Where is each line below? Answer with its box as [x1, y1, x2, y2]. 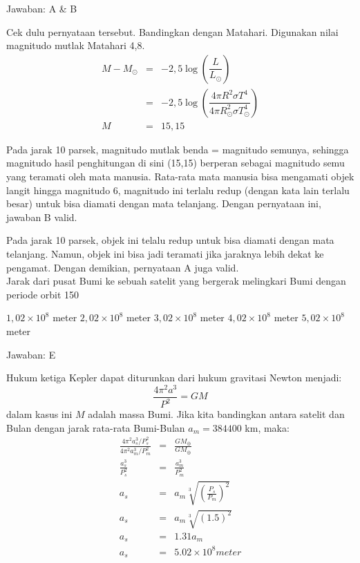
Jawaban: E [6, 347, 56, 361]
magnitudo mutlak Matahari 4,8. [6, 38, 145, 53]
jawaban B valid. [6, 209, 77, 224]
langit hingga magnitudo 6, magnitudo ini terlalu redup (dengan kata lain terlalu [6, 182, 350, 197]
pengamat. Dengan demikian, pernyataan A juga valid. [6, 260, 239, 274]
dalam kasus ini [6, 407, 73, 421]
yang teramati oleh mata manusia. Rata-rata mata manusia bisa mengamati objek [6, 169, 354, 184]
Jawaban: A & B [6, 1, 77, 15]
